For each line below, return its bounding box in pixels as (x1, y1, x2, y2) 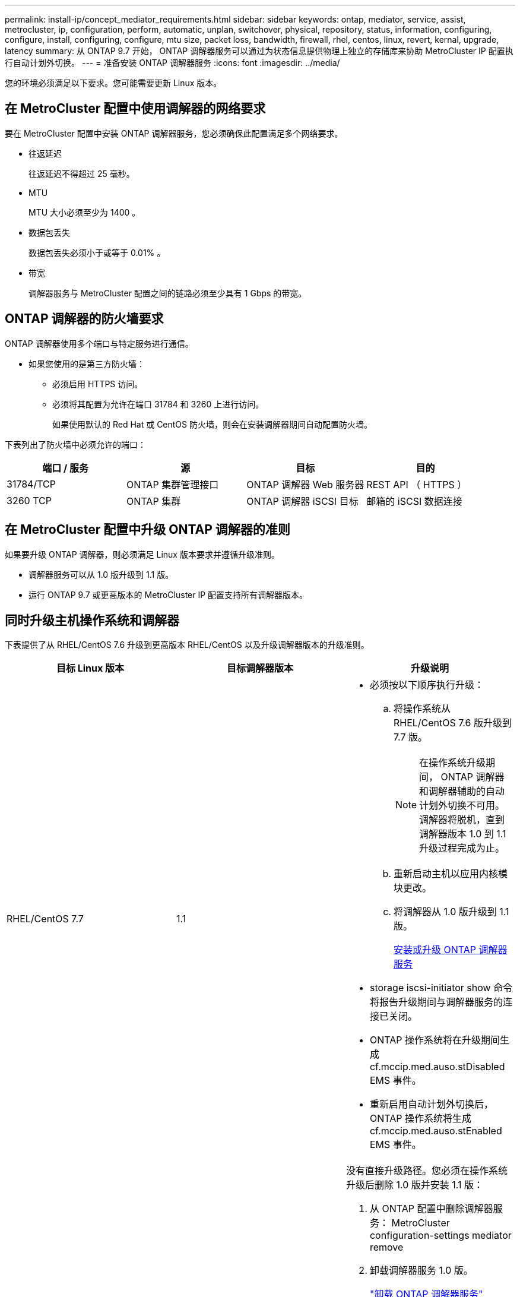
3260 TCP (7, 494, 52, 507)
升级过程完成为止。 (419, 842, 505, 855)
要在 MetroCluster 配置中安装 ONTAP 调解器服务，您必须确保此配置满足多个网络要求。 (5, 128, 343, 138)
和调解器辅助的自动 (419, 785, 505, 798)
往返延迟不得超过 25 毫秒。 (28, 168, 135, 179)
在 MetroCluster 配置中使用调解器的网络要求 (5, 101, 266, 116)
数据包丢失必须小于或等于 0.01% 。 (28, 247, 166, 258)
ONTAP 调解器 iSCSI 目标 (246, 495, 359, 507)
